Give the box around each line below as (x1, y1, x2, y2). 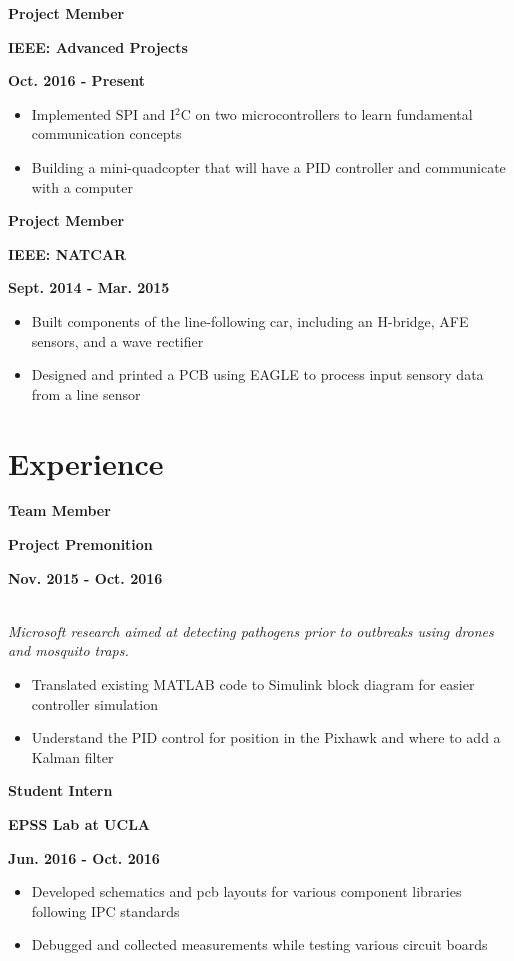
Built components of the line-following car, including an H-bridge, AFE (31, 310, 469, 331)
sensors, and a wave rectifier (31, 330, 204, 351)
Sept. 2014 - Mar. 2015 (8, 277, 170, 298)
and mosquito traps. (8, 640, 129, 661)
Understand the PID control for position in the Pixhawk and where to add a (31, 727, 501, 748)
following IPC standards (31, 900, 180, 921)
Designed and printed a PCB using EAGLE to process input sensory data (31, 364, 484, 385)
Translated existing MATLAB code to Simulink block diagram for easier (31, 674, 475, 694)
